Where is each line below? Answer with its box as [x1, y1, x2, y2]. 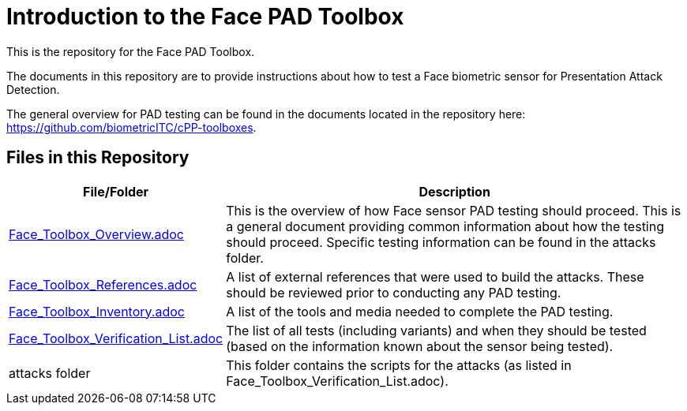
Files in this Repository [6, 148, 190, 168]
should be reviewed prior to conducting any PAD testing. [226, 284, 561, 301]
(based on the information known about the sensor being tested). [226, 338, 614, 354]
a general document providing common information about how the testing [226, 218, 664, 234]
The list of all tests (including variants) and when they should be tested [226, 322, 647, 338]
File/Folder [83, 183, 149, 200]
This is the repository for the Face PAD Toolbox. [6, 44, 255, 58]
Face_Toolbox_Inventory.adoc [9, 303, 185, 319]
